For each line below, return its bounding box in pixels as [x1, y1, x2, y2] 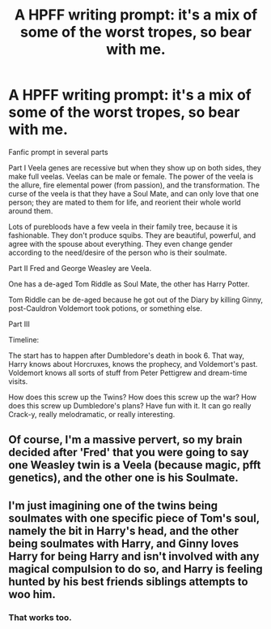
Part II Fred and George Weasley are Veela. [8, 263, 152, 273]
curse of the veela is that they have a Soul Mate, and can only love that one [8, 188, 259, 198]
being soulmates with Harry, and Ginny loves [8, 536, 239, 550]
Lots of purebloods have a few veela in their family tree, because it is [8, 222, 238, 231]
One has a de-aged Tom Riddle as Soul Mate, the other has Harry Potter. [8, 278, 250, 289]
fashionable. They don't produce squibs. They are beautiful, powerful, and [8, 230, 256, 240]
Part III [8, 319, 31, 329]
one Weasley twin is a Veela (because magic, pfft [8, 459, 261, 472]
